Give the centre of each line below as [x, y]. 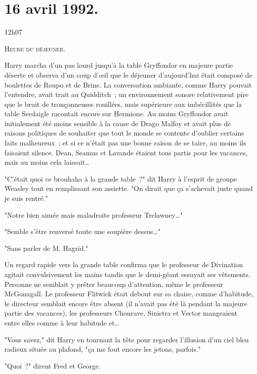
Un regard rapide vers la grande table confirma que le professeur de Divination [124, 264]
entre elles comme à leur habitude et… [62, 322]
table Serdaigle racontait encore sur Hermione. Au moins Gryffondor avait [117, 114]
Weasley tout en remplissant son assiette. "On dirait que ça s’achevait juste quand [129, 188]
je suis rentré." [26, 198]
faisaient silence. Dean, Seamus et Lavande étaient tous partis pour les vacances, [126, 152]
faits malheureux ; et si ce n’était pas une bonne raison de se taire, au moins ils [125, 143]
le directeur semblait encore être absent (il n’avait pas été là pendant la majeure [126, 303]
